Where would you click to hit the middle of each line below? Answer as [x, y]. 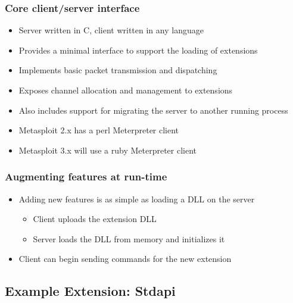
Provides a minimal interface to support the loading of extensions [138, 50]
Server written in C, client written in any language [111, 30]
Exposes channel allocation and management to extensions [126, 90]
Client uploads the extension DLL [95, 219]
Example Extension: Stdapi [90, 291]
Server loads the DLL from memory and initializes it [129, 238]
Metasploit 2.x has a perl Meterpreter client [99, 130]
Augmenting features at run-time [86, 177]
